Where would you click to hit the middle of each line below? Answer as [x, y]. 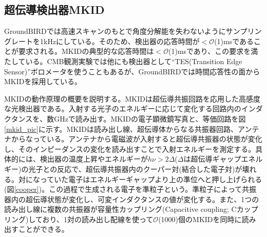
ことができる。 [43, 229]
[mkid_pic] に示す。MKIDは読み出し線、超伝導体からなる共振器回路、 [121, 129]
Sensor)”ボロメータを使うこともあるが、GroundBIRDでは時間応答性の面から [132, 71]
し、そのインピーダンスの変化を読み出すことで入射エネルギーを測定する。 [130, 149]
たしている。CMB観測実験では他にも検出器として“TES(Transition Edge [123, 61]
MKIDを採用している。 [43, 81]
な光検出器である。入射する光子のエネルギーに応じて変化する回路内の [123, 108]
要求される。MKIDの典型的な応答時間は [86, 51]
